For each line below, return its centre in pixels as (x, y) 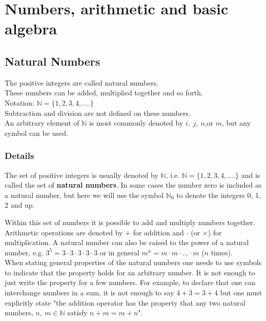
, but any (237, 123)
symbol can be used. (36, 133)
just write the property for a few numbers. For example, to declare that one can (130, 282)
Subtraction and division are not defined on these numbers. (98, 113)
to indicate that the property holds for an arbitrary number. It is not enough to (130, 272)
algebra (31, 28)
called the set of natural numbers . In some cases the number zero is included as (133, 185)
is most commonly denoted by (136, 123)
